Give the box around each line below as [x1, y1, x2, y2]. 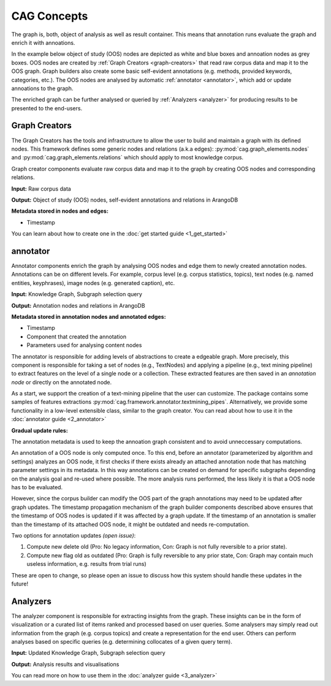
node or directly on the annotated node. [11, 378, 112, 386]
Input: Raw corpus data [11, 185, 72, 192]
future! [11, 580, 29, 587]
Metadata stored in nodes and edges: [11, 207, 108, 215]
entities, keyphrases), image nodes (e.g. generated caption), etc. [11, 279, 175, 286]
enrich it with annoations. [11, 39, 75, 46]
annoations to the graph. [11, 85, 74, 92]
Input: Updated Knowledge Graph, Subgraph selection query [11, 649, 165, 657]
